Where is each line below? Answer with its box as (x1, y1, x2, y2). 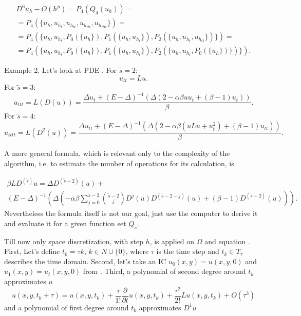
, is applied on (149, 235, 195, 246)
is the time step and (156, 246, 219, 256)
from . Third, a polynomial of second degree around (83, 266, 246, 276)
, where (125, 246, 149, 256)
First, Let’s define (4, 246, 60, 256)
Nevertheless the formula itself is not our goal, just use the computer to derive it (4, 208, 258, 219)
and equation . (204, 235, 250, 246)
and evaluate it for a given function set (4, 218, 126, 228)
